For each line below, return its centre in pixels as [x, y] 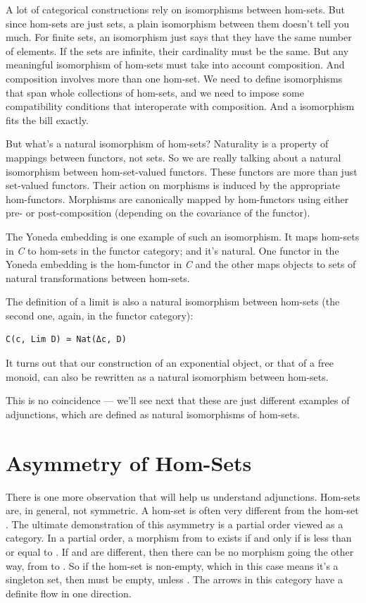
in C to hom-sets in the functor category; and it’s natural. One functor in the [172, 250]
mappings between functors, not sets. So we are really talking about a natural [173, 157]
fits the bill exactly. [47, 120]
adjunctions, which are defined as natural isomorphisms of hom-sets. [153, 414]
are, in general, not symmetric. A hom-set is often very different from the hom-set [182, 510]
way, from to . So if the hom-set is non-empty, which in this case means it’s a [172, 565]
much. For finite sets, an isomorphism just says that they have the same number [179, 37]
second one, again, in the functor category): [100, 315]
